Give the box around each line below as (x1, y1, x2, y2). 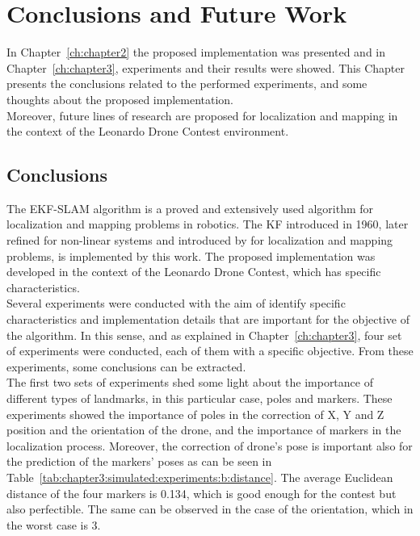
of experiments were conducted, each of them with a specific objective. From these (6, 342, 414, 359)
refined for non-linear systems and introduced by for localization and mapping (6, 232, 393, 249)
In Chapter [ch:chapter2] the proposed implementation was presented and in (6, 44, 386, 61)
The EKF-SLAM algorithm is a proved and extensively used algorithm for (6, 199, 374, 216)
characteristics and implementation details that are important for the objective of (6, 311, 409, 328)
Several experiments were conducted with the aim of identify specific (6, 295, 346, 312)
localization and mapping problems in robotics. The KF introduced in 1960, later (6, 216, 409, 232)
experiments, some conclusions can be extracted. (6, 358, 246, 375)
